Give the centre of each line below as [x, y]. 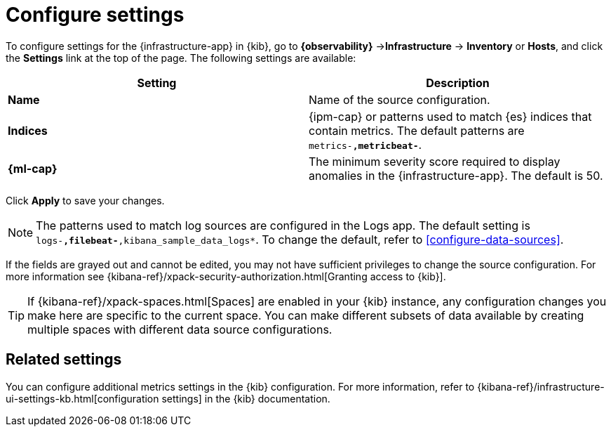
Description [458, 83]
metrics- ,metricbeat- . [365, 144]
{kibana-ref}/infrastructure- [541, 386]
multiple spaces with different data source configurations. [180, 329]
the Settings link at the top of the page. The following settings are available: [181, 58]
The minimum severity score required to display [435, 161]
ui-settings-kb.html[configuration [82, 398]
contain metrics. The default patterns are [417, 130]
